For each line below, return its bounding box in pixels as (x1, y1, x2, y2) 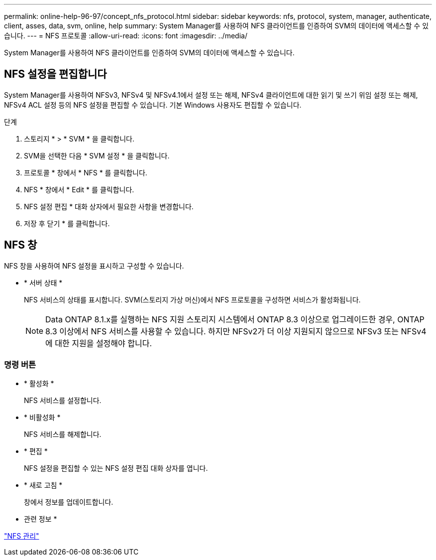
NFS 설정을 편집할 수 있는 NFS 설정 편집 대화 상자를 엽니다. (24, 464, 208, 473)
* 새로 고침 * (24, 481, 63, 490)
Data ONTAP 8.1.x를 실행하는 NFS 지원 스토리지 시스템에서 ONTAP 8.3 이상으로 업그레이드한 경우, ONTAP (45, 314, 425, 324)
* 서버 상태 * (24, 278, 63, 287)
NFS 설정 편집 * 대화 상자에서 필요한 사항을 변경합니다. (24, 202, 194, 211)
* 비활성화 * (24, 413, 61, 422)
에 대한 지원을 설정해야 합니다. (45, 338, 152, 348)
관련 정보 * (24, 515, 57, 524)
